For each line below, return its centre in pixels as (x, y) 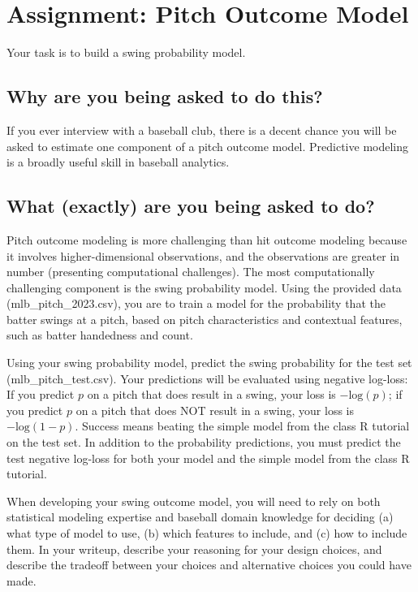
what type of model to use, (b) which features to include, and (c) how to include (207, 533)
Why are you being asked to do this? (165, 96)
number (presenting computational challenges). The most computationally (191, 272)
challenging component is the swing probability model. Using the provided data (204, 287)
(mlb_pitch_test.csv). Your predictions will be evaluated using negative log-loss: (207, 378)
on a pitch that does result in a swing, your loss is (211, 394)
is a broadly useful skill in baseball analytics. (118, 162)
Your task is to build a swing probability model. (126, 52)
